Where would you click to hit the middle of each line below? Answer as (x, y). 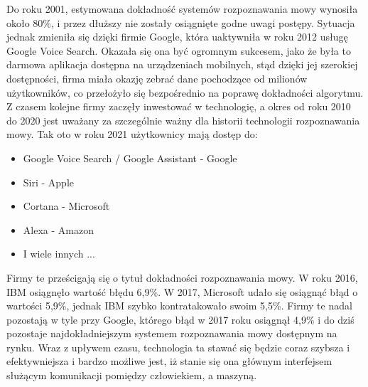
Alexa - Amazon (58, 229)
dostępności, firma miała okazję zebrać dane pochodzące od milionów (157, 78)
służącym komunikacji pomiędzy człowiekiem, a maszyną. (132, 375)
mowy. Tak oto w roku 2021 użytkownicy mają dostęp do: (132, 134)
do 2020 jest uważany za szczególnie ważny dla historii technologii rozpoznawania (183, 120)
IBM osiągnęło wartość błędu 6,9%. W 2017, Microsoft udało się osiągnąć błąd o (182, 291)
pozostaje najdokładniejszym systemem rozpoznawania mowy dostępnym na (172, 333)
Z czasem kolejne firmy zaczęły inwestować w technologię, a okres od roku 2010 (179, 106)
